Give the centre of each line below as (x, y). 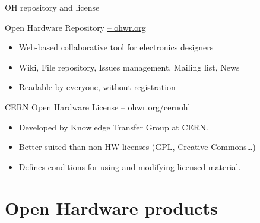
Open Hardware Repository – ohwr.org (75, 27)
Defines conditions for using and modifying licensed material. (130, 166)
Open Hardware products (111, 207)
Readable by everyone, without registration (97, 87)
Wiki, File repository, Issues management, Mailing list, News (129, 67)
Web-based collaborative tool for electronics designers (116, 47)
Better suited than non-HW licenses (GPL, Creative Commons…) (137, 147)
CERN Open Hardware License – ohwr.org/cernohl (98, 106)
